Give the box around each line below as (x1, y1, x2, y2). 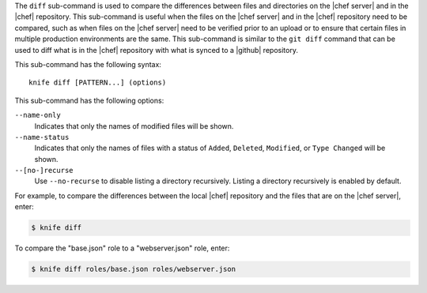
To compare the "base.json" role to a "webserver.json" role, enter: (14, 243, 230, 253)
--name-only (14, 111, 61, 120)
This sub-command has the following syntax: (14, 59, 162, 69)
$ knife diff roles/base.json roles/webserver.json (31, 265, 236, 274)
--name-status (14, 133, 70, 141)
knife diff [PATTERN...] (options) (28, 78, 167, 87)
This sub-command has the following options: (14, 96, 164, 105)
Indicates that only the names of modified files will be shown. (34, 121, 234, 130)
